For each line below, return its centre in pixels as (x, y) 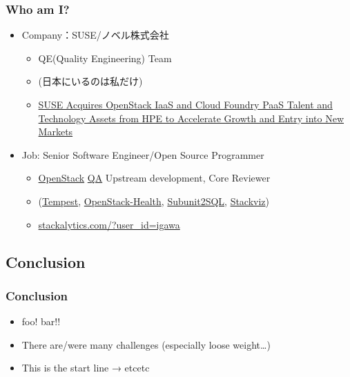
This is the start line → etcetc (86, 368)
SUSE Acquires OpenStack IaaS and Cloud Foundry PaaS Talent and (185, 104)
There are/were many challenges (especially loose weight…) (146, 344)
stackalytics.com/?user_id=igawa (109, 224)
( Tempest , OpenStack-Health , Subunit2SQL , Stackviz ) (154, 201)
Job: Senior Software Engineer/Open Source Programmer (143, 154)
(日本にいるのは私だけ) (90, 81)
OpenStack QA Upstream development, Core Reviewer (154, 178)
